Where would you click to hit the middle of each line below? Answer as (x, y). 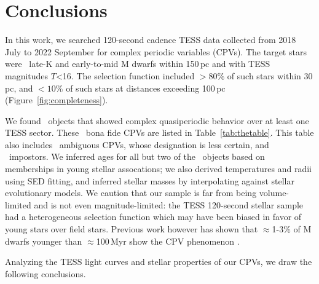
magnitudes (27, 75)
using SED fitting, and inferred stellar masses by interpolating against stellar (150, 180)
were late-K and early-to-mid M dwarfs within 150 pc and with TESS (138, 64)
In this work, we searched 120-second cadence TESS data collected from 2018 (151, 40)
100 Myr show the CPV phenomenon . (168, 241)
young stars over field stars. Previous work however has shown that (132, 229)
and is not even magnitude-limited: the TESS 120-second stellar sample (169, 204)
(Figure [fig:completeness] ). (57, 100)
